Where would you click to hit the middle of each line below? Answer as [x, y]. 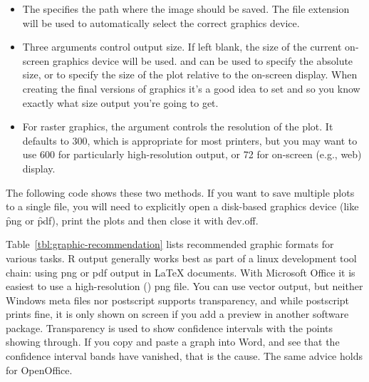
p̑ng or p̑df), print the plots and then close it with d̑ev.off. [132, 220]
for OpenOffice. [39, 370]
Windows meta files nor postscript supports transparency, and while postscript [178, 300]
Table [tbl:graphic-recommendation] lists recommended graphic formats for [170, 244]
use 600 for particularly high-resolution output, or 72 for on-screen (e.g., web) [192, 154]
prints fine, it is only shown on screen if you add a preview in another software [177, 314]
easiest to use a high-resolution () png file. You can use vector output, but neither [184, 286]
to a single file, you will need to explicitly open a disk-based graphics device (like [182, 206]
